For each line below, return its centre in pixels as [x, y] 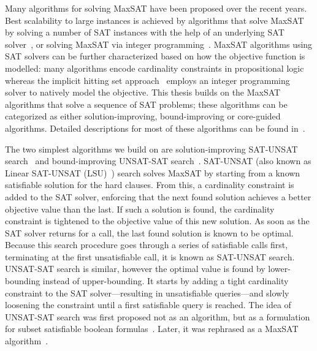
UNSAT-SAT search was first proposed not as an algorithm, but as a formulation [158, 316]
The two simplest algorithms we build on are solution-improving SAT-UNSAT [151, 149]
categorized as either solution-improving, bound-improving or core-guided [143, 116]
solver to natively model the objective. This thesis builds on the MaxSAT [143, 92]
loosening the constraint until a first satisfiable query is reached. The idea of [148, 305]
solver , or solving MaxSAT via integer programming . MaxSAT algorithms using [159, 44]
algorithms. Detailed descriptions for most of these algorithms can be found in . [155, 128]
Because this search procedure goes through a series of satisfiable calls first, [147, 245]
